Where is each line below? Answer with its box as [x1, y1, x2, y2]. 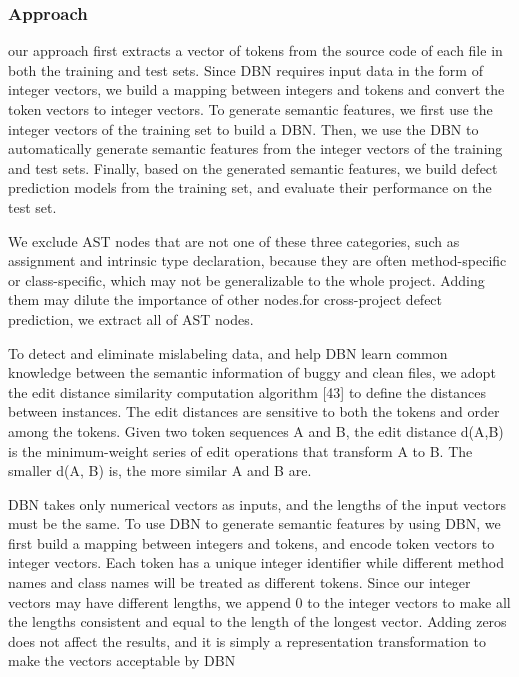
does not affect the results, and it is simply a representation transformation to [8, 630, 486, 651]
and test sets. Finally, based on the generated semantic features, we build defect [8, 157, 498, 178]
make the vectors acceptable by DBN [8, 650, 236, 671]
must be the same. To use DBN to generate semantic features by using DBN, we [8, 513, 501, 534]
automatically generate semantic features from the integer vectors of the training [8, 138, 503, 159]
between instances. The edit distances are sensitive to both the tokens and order [8, 401, 500, 422]
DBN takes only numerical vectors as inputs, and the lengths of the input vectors [8, 493, 506, 514]
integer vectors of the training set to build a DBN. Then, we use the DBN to [8, 118, 479, 139]
